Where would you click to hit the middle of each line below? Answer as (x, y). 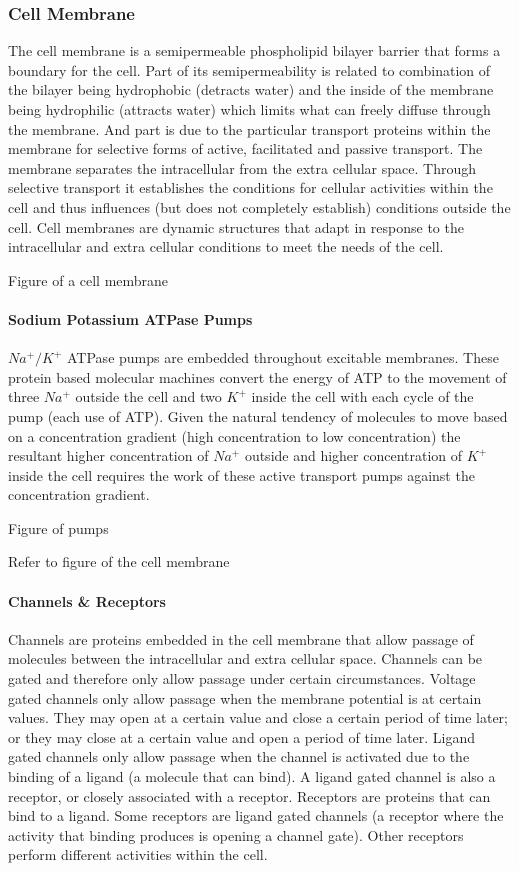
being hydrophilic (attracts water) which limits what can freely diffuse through (249, 109)
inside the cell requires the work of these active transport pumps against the (241, 474)
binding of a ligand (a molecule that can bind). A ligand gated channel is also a (252, 776)
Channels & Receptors (87, 600)
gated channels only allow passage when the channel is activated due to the (239, 756)
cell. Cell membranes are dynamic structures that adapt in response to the (236, 226)
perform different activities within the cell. (138, 854)
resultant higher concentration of (108, 455)
